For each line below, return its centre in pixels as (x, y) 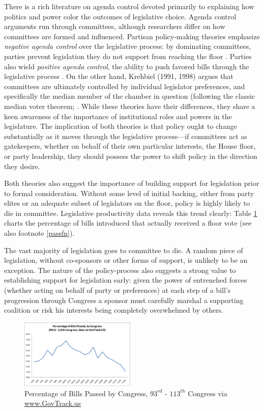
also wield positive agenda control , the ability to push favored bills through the (127, 66)
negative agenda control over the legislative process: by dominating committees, (128, 46)
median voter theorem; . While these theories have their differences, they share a (130, 106)
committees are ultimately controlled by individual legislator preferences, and (125, 86)
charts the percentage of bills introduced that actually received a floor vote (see (128, 223)
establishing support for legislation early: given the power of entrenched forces (126, 280)
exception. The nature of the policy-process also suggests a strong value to (120, 270)
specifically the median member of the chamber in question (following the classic (130, 96)
